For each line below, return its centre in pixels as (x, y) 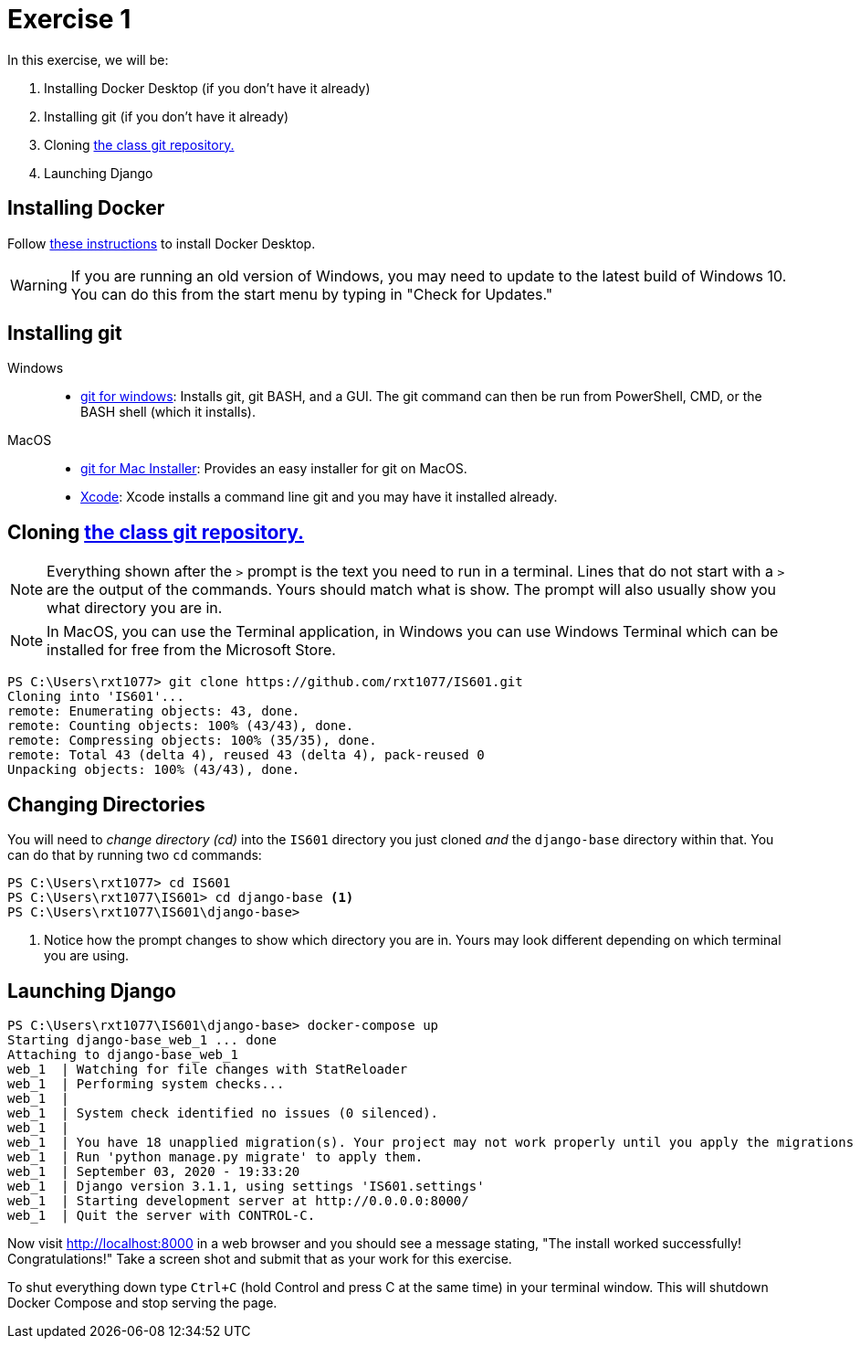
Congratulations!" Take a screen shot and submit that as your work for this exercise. (260, 1258)
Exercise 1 (69, 19)
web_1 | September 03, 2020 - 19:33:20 (154, 1171)
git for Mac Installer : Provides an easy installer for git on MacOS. (274, 469)
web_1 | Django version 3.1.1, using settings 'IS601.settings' (246, 1186)
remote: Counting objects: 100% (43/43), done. (181, 726)
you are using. (87, 956)
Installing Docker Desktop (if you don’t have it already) (207, 88)
